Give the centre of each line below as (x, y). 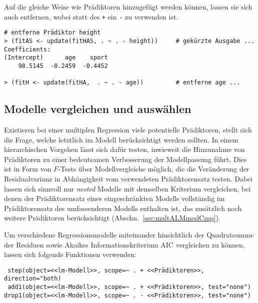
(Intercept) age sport (56, 58)
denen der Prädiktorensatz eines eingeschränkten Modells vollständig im (114, 198)
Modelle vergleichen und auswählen (98, 109)
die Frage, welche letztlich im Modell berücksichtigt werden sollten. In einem (121, 139)
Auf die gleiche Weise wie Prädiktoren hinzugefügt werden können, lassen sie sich (128, 6)
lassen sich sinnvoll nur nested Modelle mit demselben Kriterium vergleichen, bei (127, 188)
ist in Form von (28, 169)
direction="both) (33, 279)
